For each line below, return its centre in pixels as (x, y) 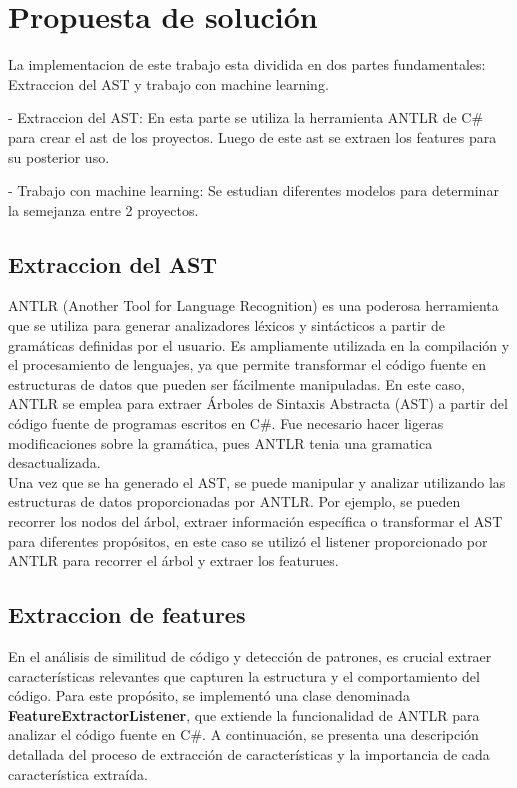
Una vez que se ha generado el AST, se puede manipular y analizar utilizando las (257, 481)
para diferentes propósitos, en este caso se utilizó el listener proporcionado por (248, 540)
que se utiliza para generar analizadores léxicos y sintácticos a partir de (226, 325)
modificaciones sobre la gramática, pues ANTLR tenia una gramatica (220, 442)
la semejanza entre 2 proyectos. (103, 209)
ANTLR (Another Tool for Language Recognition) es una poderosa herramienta (253, 305)
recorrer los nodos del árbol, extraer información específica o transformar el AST (255, 521)
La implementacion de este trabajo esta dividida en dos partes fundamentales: (247, 64)
